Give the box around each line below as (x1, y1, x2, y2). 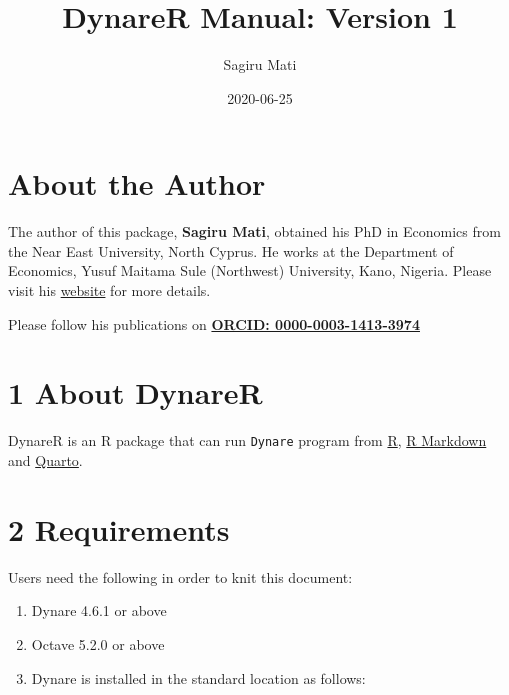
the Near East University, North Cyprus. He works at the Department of (8, 240, 454, 261)
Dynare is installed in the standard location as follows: (31, 667, 366, 688)
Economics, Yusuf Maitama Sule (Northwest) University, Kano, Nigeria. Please (8, 260, 492, 281)
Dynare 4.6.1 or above (31, 600, 167, 621)
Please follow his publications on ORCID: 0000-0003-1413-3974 (8, 313, 420, 334)
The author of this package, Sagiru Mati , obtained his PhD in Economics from (8, 221, 501, 242)
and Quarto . (8, 450, 83, 470)
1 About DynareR (8, 372, 263, 413)
